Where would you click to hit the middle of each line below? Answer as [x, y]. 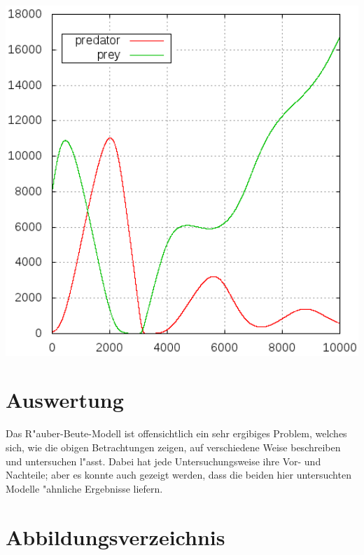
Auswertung [65, 400]
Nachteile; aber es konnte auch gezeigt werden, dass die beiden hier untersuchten [178, 475]
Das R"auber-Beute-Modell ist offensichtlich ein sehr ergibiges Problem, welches [176, 433]
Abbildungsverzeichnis [115, 536]
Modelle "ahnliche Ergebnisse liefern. [84, 488]
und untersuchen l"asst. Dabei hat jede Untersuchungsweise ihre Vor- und [163, 461]
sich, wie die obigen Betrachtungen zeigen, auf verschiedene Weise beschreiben [173, 447]
